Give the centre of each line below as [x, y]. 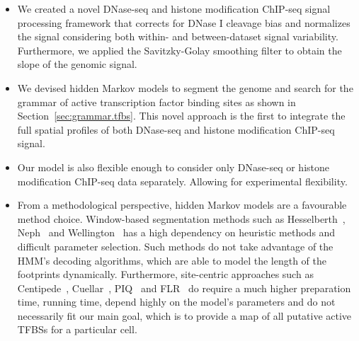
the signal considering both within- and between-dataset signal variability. [178, 36]
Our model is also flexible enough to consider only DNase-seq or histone [173, 167]
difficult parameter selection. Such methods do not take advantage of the [175, 246]
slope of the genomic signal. [77, 64]
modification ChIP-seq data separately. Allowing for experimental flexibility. [182, 181]
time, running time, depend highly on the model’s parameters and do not [176, 302]
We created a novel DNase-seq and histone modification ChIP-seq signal [174, 8]
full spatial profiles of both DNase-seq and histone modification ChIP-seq [176, 129]
